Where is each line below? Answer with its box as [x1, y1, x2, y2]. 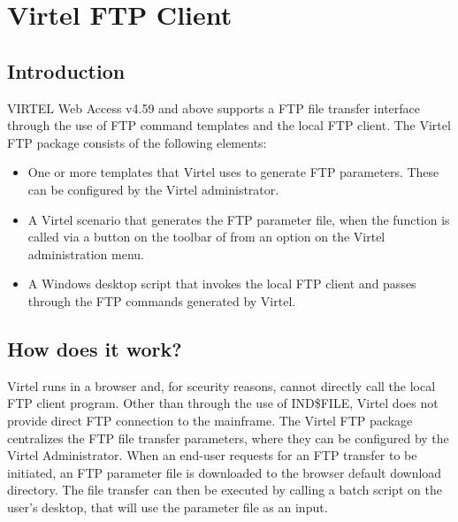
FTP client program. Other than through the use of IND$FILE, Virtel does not [7, 394, 439, 412]
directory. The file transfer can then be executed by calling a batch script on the [7, 480, 442, 499]
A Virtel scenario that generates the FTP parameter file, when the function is [27, 210, 450, 228]
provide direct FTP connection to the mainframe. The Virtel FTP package [7, 411, 413, 429]
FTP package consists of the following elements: [7, 133, 267, 151]
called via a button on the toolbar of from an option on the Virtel [27, 227, 385, 246]
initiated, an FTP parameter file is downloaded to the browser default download [7, 463, 442, 481]
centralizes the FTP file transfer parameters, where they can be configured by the [7, 428, 449, 447]
